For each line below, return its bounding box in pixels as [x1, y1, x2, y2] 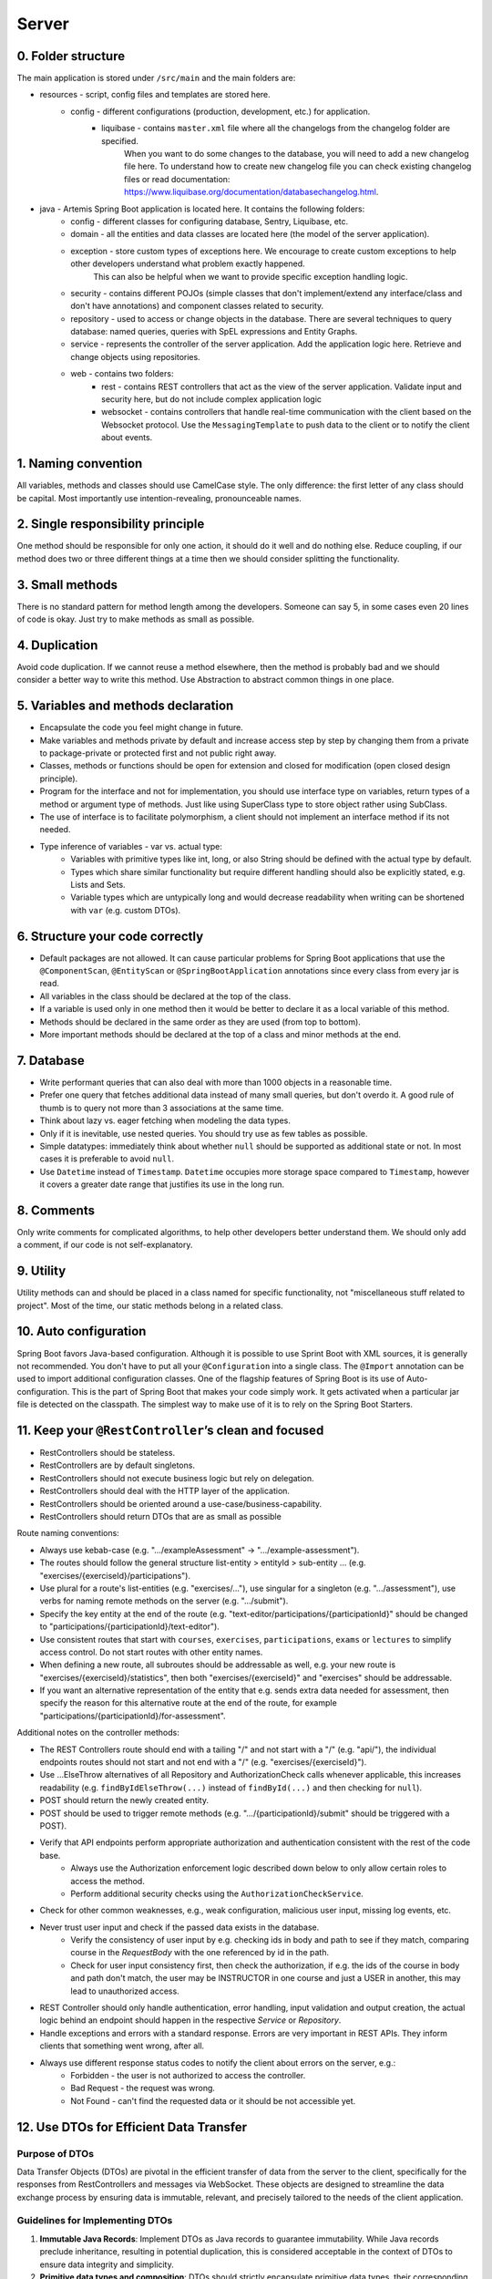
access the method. [70, 1875, 145, 1886]
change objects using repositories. [70, 351, 200, 362]
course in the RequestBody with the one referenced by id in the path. [70, 1947, 330, 1958]
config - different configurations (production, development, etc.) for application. [70, 106, 371, 117]
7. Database [16, 1053, 86, 1068]
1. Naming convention [16, 456, 143, 471]
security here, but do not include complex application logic [101, 394, 323, 405]
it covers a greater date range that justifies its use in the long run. [39, 1179, 285, 1190]
